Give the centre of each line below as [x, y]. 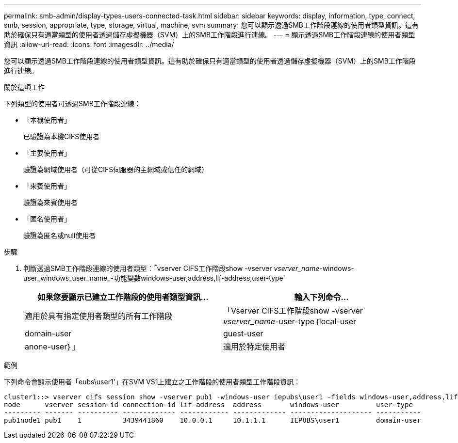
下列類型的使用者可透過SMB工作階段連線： [73, 103]
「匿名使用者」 [47, 219]
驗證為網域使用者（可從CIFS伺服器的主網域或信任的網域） [116, 169]
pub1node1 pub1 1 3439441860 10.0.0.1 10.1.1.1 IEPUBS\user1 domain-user [213, 420]
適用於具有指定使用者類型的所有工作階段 [99, 316]
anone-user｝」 [52, 347]
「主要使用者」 [47, 153]
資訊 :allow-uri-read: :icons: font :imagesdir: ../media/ [89, 44]
